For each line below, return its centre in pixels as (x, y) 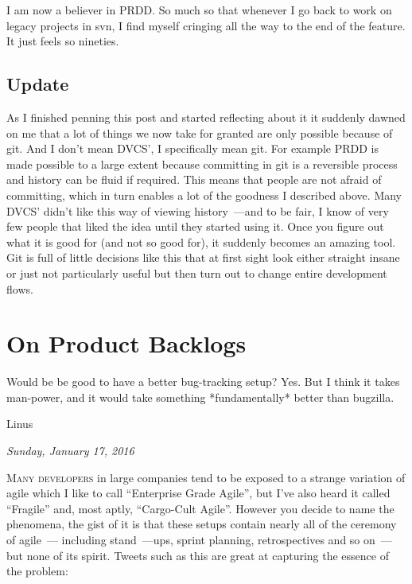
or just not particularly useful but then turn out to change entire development (197, 273)
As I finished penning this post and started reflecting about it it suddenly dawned (206, 117)
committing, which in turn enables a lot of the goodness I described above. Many (204, 195)
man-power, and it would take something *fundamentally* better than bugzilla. (200, 397)
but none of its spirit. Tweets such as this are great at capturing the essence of (198, 555)
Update (38, 84)
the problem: (37, 571)
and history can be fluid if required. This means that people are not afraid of (194, 179)
